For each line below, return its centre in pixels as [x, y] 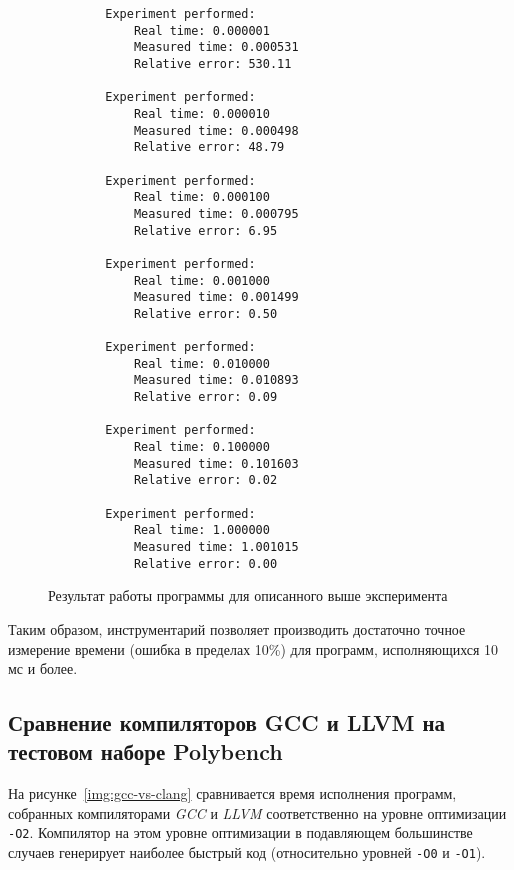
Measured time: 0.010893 [216, 380]
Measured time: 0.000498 [216, 130]
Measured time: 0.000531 [216, 47]
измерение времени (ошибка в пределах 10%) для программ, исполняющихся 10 [253, 648]
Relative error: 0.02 [205, 480]
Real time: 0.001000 [201, 280]
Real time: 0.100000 [201, 447]
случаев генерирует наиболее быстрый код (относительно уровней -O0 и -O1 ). [247, 852]
